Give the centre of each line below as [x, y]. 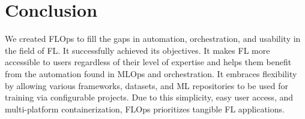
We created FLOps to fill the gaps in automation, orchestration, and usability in [153, 39]
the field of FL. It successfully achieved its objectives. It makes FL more [137, 50]
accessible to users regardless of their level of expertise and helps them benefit [148, 62]
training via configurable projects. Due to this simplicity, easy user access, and [149, 97]
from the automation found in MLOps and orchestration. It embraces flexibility [151, 73]
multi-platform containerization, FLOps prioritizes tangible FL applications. [145, 109]
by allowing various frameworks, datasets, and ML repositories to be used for [146, 85]
